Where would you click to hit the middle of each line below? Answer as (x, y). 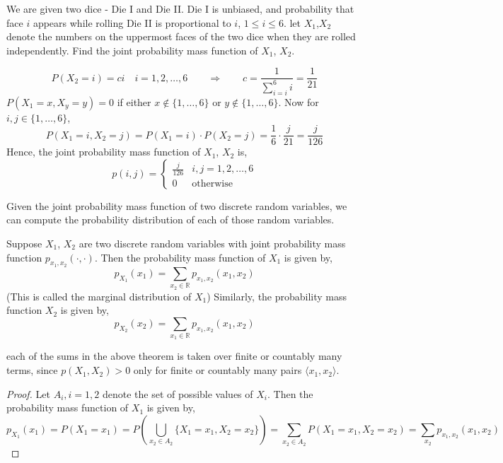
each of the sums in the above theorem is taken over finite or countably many (174, 356)
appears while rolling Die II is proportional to (132, 22)
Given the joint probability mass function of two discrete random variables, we (177, 205)
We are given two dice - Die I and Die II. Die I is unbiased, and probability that (180, 8)
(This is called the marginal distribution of (99, 296)
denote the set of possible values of (178, 393)
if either (134, 101)
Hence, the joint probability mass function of (104, 152)
